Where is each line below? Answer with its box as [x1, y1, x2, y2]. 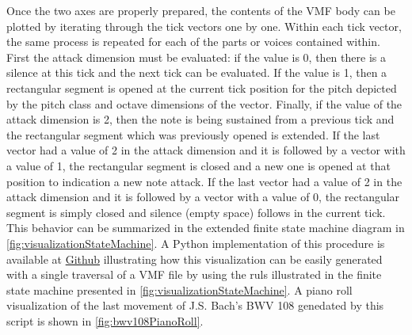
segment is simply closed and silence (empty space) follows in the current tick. [6, 204, 386, 220]
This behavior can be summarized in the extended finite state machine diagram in [6, 219, 405, 236]
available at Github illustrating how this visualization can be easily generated [6, 250, 383, 267]
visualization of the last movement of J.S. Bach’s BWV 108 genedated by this [6, 297, 384, 314]
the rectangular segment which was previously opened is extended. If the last [6, 126, 380, 143]
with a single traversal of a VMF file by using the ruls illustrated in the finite [6, 266, 382, 283]
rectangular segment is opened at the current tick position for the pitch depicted [6, 79, 397, 96]
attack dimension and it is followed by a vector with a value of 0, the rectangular [6, 188, 400, 205]
